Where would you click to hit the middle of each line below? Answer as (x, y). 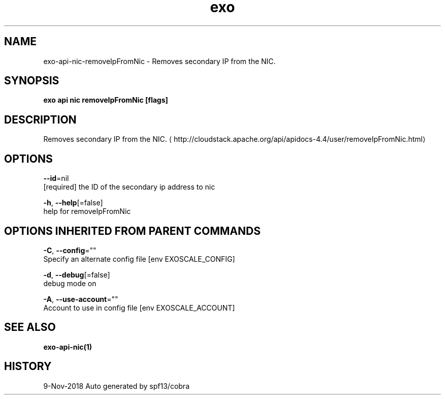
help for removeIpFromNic (87, 211)
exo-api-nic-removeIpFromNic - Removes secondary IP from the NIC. (160, 61)
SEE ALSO (30, 327)
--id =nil (56, 178)
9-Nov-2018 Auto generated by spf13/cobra (116, 386)
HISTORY (28, 366)
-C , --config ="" (70, 250)
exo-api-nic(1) (68, 347)
